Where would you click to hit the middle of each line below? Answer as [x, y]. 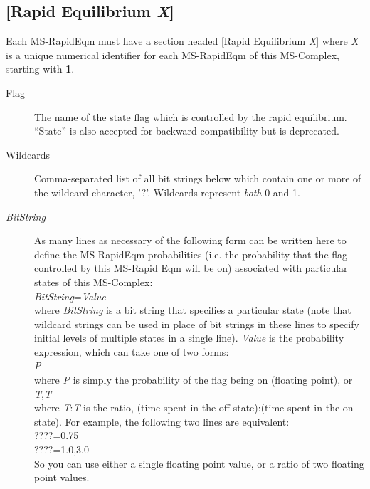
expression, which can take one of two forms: [132, 351]
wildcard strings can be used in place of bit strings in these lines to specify [197, 324]
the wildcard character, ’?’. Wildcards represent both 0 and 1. [167, 192]
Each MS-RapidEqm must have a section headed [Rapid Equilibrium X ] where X [182, 41]
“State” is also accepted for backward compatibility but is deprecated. [187, 131]
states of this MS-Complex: [94, 282]
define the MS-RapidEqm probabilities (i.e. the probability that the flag [191, 254]
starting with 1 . [40, 69]
